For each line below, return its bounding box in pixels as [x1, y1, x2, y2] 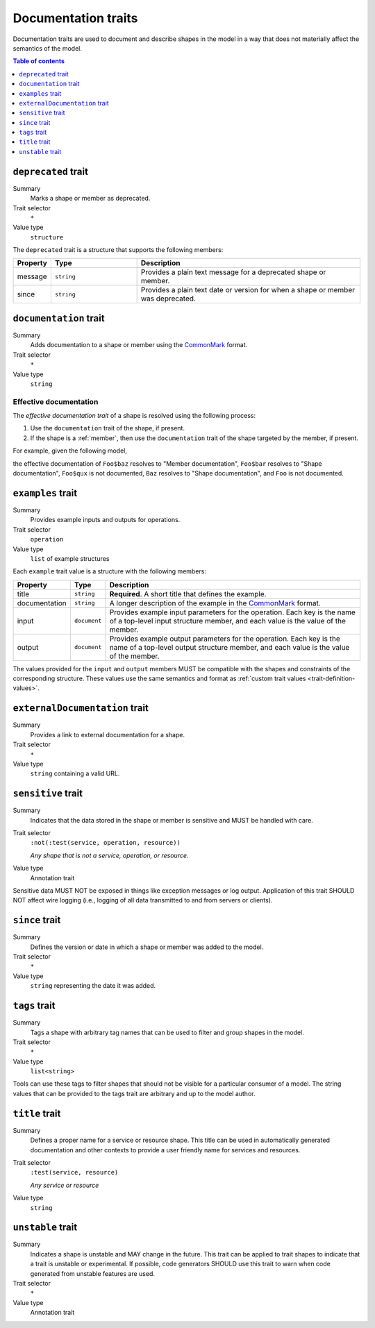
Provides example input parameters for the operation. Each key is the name [109, 607, 356, 617]
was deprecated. [140, 294, 196, 303]
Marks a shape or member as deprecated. [30, 194, 151, 203]
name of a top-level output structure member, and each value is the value [109, 642, 350, 652]
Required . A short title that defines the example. [109, 589, 267, 598]
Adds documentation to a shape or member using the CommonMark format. [30, 341, 248, 349]
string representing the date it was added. [30, 982, 156, 990]
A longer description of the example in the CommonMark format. [109, 598, 321, 607]
